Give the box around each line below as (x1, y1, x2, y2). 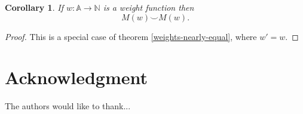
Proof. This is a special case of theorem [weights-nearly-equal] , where (5, 30, 257, 42)
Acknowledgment (5, 65, 148, 90)
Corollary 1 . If (5, 1, 63, 13)
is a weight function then (103, 1, 194, 13)
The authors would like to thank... (5, 100, 131, 112)
